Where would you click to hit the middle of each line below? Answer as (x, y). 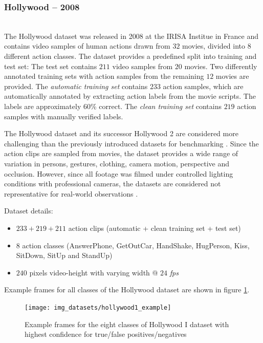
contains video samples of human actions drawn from (87, 46)
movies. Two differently (221, 66)
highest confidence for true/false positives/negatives (106, 334)
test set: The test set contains (51, 66)
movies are (232, 76)
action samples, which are (203, 86)
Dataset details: (29, 211)
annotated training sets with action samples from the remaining (104, 76)
